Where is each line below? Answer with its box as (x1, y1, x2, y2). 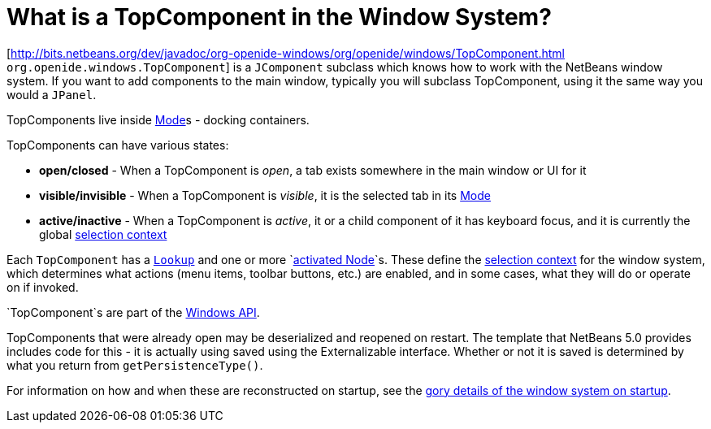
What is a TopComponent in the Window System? (7, 3, 552, 31)
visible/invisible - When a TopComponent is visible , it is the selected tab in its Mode (39, 188, 491, 202)
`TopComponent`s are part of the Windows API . (7, 305, 260, 319)
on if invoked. (7, 279, 79, 294)
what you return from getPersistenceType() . (7, 357, 263, 372)
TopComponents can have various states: (7, 137, 229, 152)
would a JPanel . (7, 87, 97, 102)
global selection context (39, 227, 167, 241)
